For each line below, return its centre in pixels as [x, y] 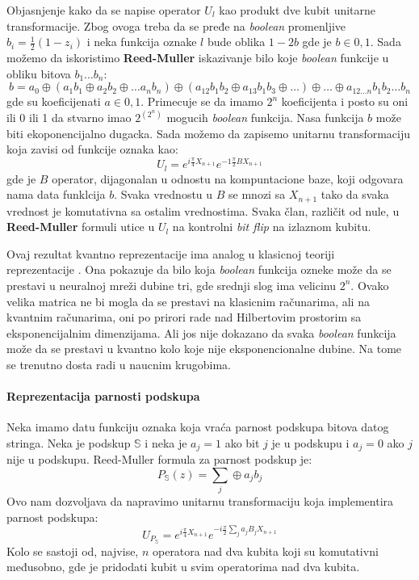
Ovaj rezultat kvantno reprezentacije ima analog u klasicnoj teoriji [171, 253]
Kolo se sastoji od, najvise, [73, 551]
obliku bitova [39, 73]
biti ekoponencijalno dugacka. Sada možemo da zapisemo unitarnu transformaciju [209, 133]
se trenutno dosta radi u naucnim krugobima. [119, 364]
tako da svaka [355, 194]
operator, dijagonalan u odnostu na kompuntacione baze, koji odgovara [228, 178]
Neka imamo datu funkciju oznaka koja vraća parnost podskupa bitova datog [198, 427]
